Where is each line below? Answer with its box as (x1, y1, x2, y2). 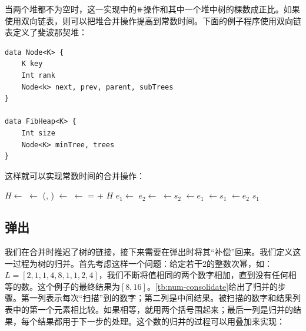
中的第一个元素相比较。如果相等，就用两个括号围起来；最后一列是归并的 (12, 303, 293, 316)
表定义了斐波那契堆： (5, 26, 87, 38)
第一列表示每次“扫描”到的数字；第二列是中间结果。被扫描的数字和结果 (21, 292, 293, 304)
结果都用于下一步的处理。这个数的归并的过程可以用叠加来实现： (37, 315, 285, 327)
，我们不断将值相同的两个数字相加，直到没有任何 (98, 269, 288, 281)
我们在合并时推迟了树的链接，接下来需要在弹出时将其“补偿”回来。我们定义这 (5, 246, 301, 258)
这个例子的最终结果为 (37, 280, 120, 292)
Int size (21, 128, 55, 137)
